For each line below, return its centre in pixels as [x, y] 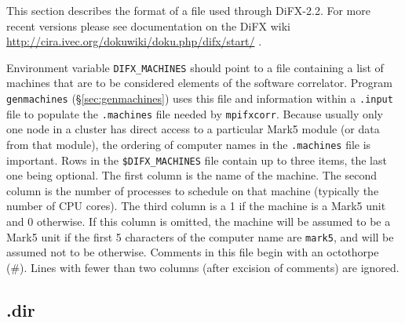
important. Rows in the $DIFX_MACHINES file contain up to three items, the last [197, 160]
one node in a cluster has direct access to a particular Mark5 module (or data [193, 129]
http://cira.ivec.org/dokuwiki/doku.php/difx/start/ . [134, 41]
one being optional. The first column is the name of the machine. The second [192, 175]
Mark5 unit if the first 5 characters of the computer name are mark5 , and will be [200, 236]
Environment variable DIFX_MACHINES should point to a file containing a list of [195, 67]
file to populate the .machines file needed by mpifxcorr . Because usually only [195, 113]
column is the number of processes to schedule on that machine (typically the [193, 190]
